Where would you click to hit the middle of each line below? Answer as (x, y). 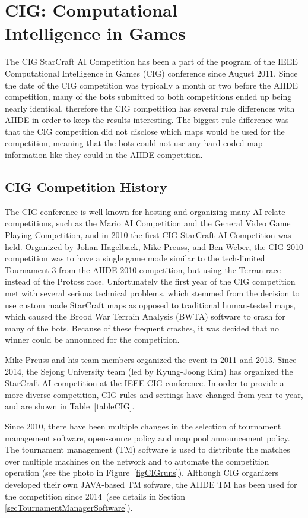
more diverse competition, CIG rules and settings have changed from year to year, (154, 394)
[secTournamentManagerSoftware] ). (69, 508)
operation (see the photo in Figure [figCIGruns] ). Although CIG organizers (142, 473)
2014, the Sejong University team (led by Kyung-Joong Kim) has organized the (149, 371)
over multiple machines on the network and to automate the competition (137, 461)
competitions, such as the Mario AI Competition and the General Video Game (148, 223)
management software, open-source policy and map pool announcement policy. (147, 438)
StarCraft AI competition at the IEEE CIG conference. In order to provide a (145, 383)
